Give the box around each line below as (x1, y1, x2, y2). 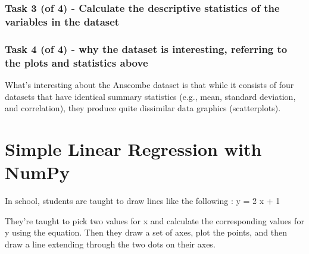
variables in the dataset (5, 14, 120, 29)
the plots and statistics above (5, 55, 148, 70)
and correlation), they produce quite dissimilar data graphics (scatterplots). (5, 102, 281, 114)
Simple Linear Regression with (5, 136, 262, 161)
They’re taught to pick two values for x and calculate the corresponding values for (5, 214, 304, 227)
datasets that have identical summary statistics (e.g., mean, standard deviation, (5, 90, 296, 102)
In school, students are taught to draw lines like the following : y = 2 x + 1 (5, 195, 280, 206)
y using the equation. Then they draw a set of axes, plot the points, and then (5, 226, 288, 239)
